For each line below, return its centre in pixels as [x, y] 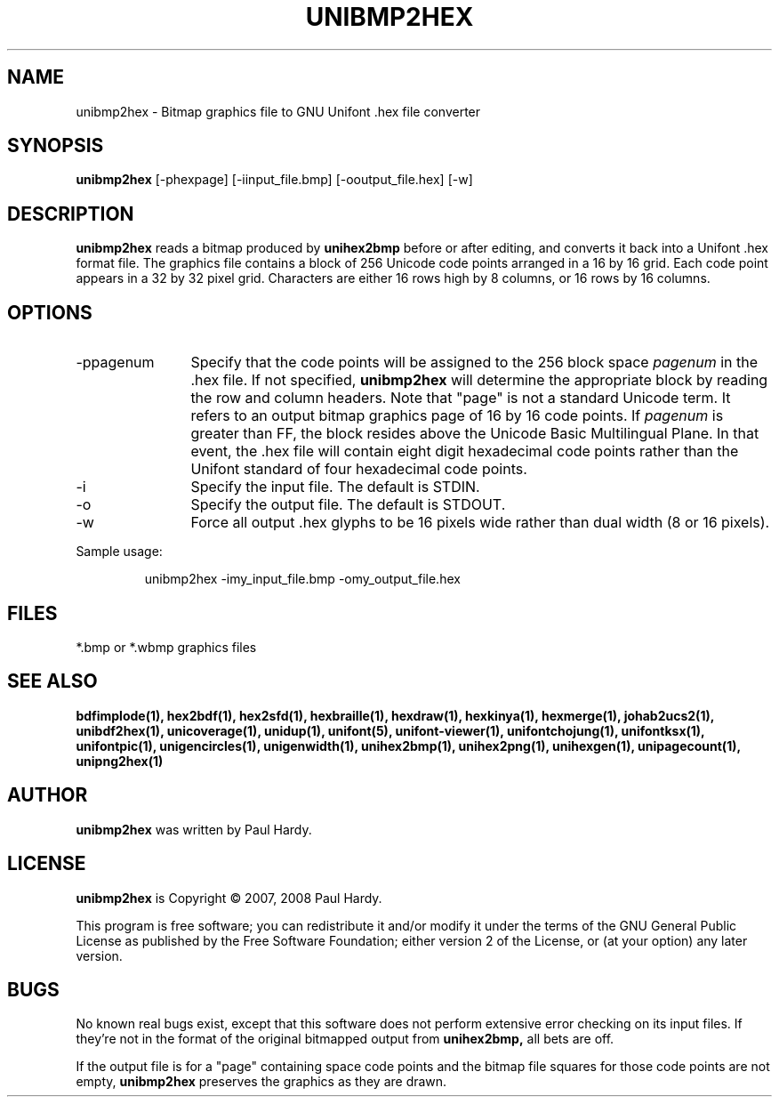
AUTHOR [48, 795]
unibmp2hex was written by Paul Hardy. [194, 829]
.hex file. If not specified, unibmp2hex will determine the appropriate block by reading [479, 380]
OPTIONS [50, 312]
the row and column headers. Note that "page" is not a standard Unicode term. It [461, 398]
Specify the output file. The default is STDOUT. [348, 505]
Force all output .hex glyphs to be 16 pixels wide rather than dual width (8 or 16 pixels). [480, 523]
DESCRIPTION [71, 214]
